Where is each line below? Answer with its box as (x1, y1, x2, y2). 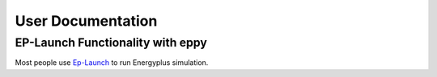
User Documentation (15, 12, 158, 30)
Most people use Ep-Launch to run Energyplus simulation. (15, 58, 209, 67)
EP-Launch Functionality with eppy (15, 35, 208, 50)
